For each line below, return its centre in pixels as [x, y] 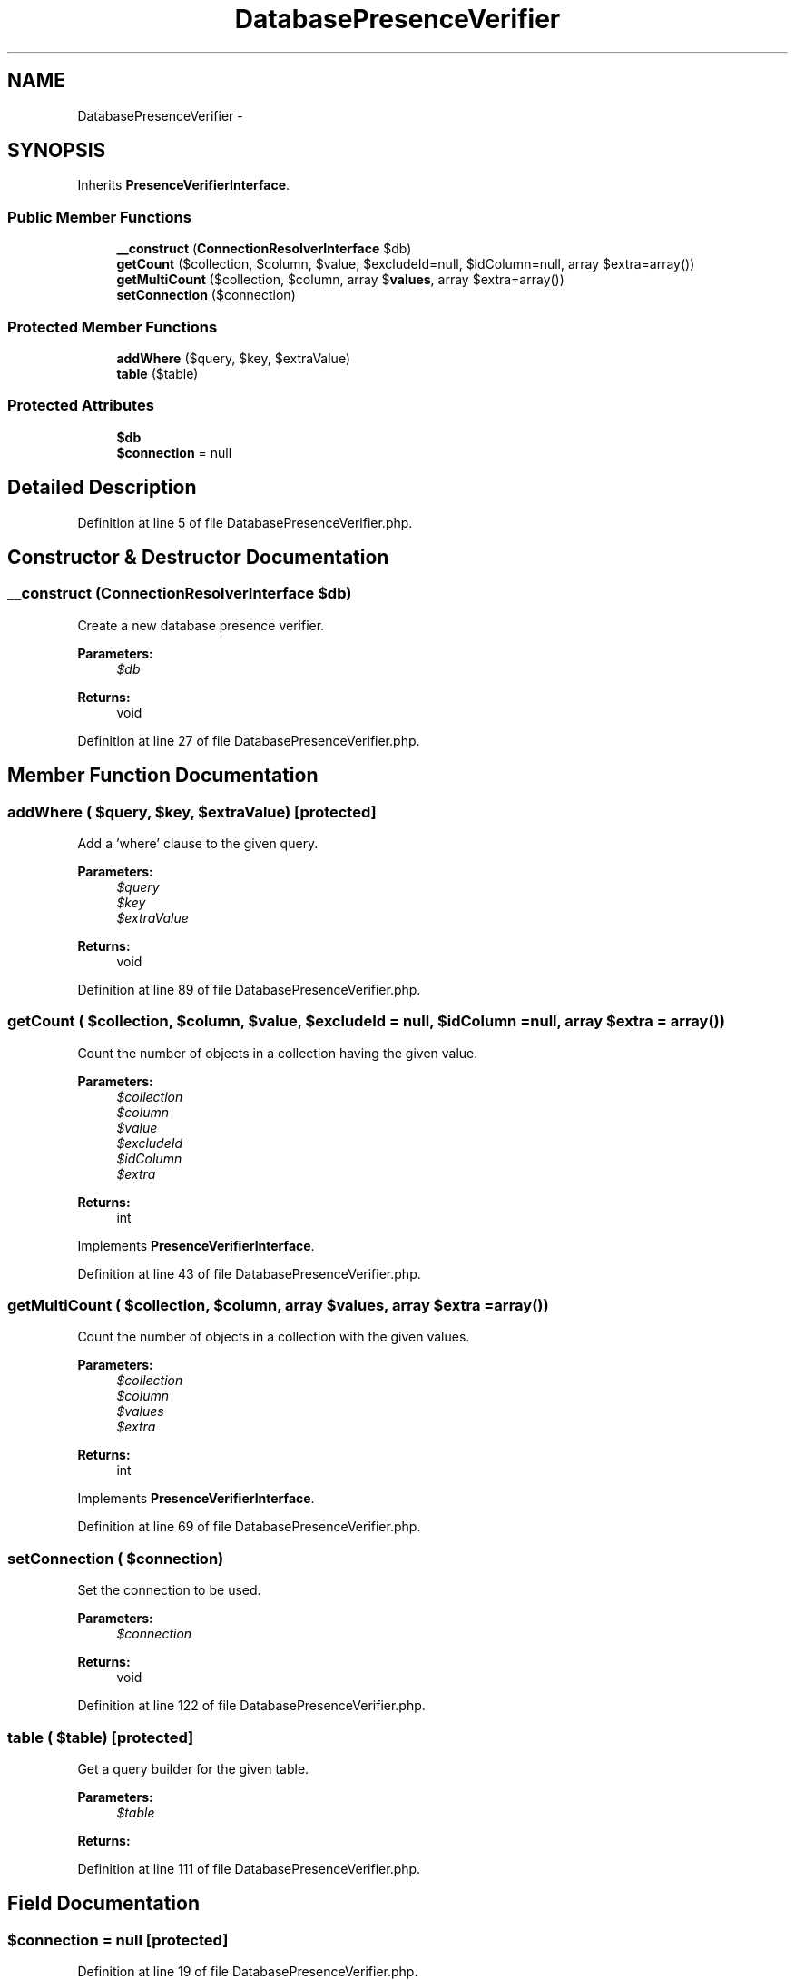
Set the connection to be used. [169, 1590]
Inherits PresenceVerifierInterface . [184, 185]
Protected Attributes [81, 406]
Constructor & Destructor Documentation [198, 557]
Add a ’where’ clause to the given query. [198, 843]
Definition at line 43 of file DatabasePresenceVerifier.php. [249, 1273]
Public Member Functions [99, 217]
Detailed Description [102, 488]
